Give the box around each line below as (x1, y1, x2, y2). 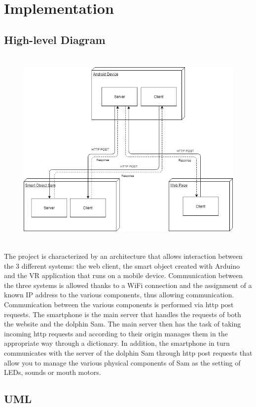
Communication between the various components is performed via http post (4, 299, 234, 310)
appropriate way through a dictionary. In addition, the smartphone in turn (4, 338, 230, 348)
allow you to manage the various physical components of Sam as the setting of (4, 357, 241, 367)
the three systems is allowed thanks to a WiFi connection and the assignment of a (4, 280, 252, 290)
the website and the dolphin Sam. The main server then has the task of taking (4, 319, 241, 329)
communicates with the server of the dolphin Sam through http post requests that (4, 348, 253, 358)
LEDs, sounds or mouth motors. (4, 367, 101, 377)
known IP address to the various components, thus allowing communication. (4, 289, 234, 300)
